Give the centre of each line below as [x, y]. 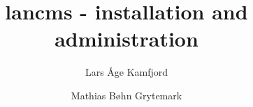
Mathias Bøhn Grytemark [127, 95]
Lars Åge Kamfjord [127, 72]
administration [127, 39]
